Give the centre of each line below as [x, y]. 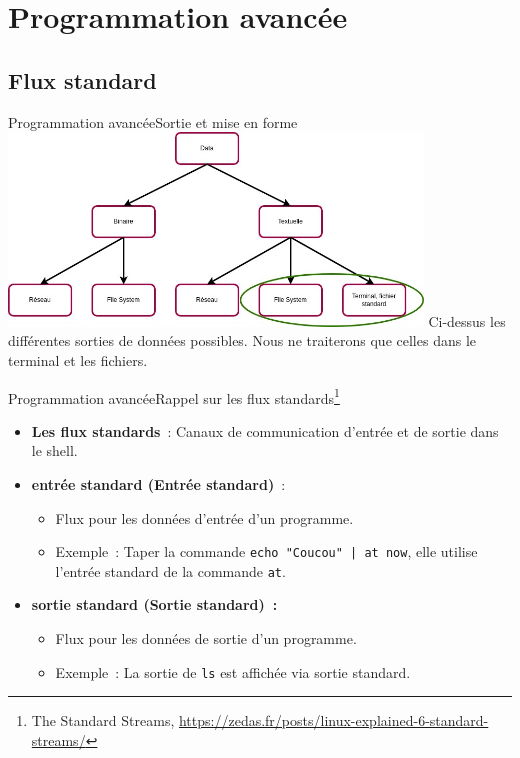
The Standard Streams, [103, 720]
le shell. [54, 450]
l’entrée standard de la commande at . [170, 570]
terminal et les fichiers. [78, 359]
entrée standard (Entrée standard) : [158, 483]
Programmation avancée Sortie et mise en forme [153, 121]
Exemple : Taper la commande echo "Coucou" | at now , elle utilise [266, 551]
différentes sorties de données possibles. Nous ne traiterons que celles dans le [242, 340]
